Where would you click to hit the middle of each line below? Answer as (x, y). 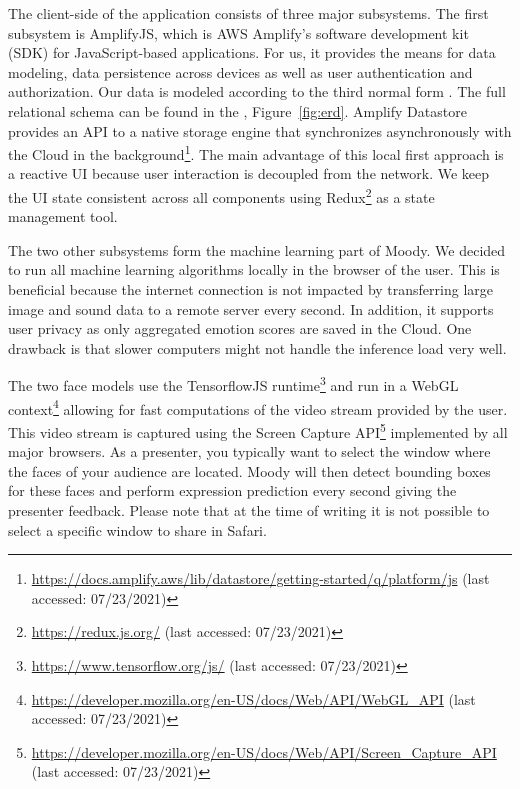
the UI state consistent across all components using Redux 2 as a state (221, 195)
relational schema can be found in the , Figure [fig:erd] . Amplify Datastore (237, 110)
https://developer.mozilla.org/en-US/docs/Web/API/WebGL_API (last (253, 698)
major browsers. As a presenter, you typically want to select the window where (249, 451)
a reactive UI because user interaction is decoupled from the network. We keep (249, 173)
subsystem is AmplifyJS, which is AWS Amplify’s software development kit (238, 32)
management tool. (63, 216)
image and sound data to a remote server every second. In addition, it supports (251, 308)
